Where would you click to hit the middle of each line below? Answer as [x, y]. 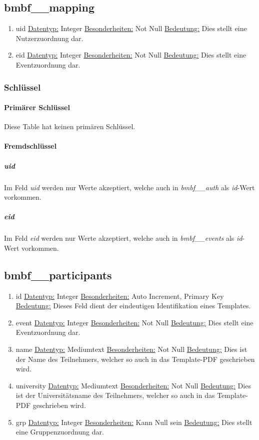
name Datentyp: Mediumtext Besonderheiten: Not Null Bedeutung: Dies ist [131, 349]
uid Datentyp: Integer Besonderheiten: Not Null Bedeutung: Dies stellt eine [131, 28]
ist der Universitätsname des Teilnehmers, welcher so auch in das [115, 395]
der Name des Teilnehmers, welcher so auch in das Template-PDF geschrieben [135, 359]
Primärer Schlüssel [37, 107]
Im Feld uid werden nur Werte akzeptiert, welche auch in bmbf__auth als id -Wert [129, 187]
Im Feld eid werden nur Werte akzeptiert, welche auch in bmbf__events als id [123, 238]
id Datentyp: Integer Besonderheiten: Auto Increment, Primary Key [120, 296]
